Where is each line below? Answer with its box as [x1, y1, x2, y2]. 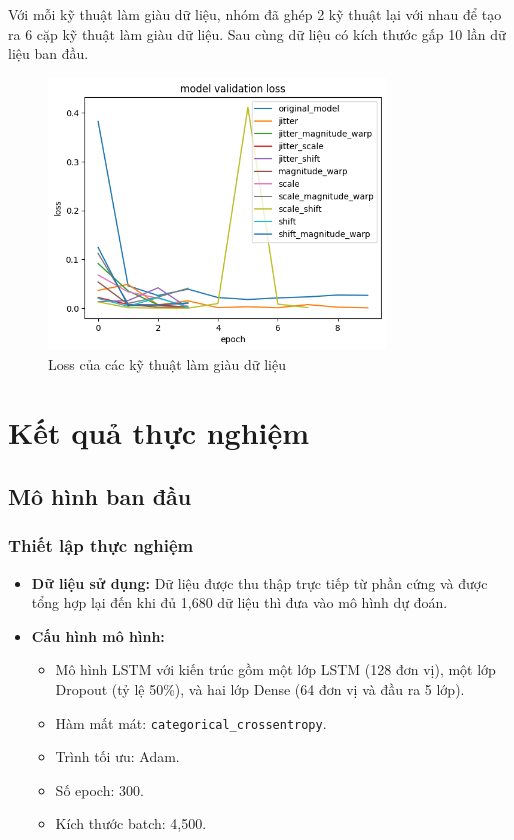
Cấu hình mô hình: [31, 625, 165, 646]
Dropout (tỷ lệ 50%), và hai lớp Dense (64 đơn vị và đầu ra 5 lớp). [55, 678, 465, 699]
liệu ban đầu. [8, 43, 89, 64]
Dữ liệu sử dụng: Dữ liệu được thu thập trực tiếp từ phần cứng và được [31, 572, 488, 593]
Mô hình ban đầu [8, 480, 192, 511]
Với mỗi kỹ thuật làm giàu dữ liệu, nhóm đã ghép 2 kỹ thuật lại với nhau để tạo [8, 4, 502, 24]
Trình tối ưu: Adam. [55, 746, 180, 767]
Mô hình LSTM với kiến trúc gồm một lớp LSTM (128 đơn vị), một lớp [55, 659, 496, 680]
